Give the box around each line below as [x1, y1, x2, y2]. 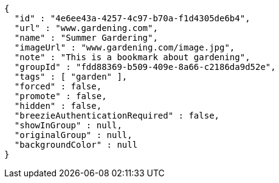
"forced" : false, [14, 81, 102, 91]
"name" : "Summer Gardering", [14, 33, 158, 43]
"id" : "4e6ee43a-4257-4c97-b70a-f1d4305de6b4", [14, 13, 250, 23]
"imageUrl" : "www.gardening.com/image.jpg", [14, 43, 235, 52]
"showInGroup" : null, [14, 120, 122, 130]
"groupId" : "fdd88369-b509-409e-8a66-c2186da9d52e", [14, 62, 276, 72]
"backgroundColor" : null [14, 140, 138, 150]
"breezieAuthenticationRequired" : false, [14, 111, 220, 120]
